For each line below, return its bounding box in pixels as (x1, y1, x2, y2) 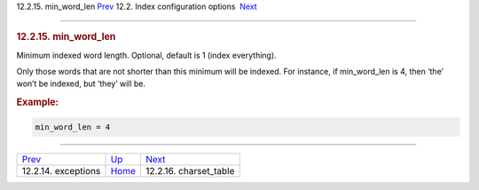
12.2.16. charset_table (145, 164, 235, 177)
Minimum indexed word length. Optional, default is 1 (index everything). (16, 50, 277, 60)
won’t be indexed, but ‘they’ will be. (16, 78, 146, 89)
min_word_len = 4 (35, 122, 111, 132)
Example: (16, 96, 59, 108)
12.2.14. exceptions (21, 164, 101, 177)
